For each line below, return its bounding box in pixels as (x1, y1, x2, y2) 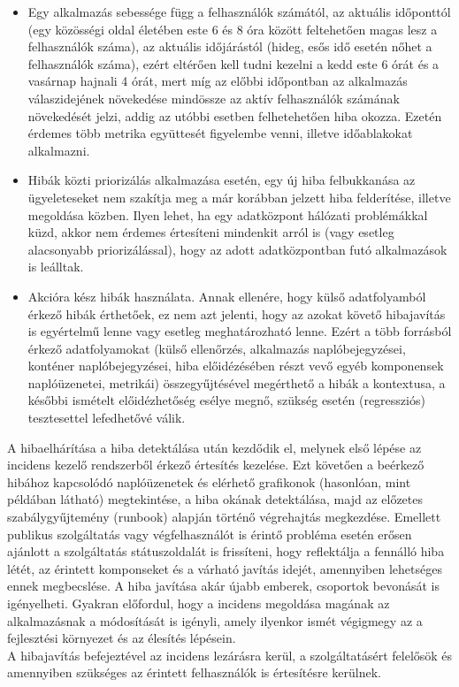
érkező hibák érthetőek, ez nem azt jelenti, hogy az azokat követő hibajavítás (27, 304, 446, 323)
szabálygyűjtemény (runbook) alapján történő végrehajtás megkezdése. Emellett (7, 508, 441, 526)
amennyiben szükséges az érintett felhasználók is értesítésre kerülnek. (7, 663, 381, 682)
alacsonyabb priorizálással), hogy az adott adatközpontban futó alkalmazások (27, 240, 448, 258)
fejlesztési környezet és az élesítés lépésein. (7, 629, 236, 647)
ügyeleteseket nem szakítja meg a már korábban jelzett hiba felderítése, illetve (27, 187, 451, 206)
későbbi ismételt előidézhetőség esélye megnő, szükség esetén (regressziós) (27, 391, 425, 409)
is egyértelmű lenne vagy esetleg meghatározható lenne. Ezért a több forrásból (27, 322, 452, 340)
